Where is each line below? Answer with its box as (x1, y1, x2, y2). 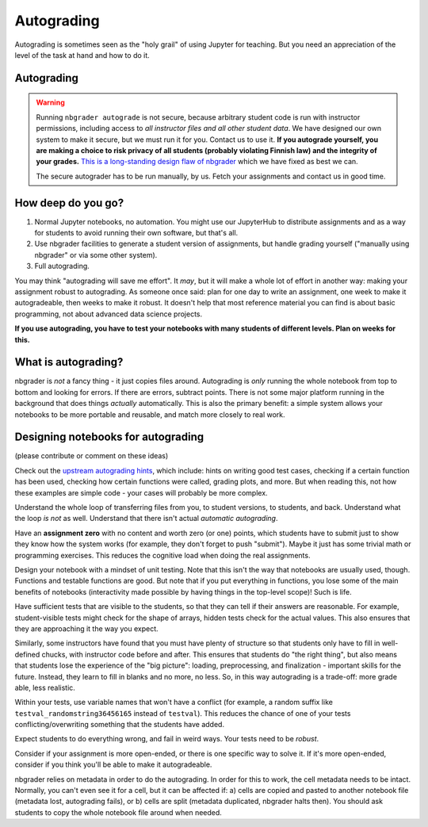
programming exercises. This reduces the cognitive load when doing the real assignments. (14, 550, 311, 560)
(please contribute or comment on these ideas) (14, 451, 169, 461)
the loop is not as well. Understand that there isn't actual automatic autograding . (14, 514, 278, 523)
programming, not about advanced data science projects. (14, 309, 202, 319)
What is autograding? (14, 355, 124, 369)
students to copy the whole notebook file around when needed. (14, 807, 222, 817)
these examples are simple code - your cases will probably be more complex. (14, 488, 269, 497)
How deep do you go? (14, 196, 124, 209)
